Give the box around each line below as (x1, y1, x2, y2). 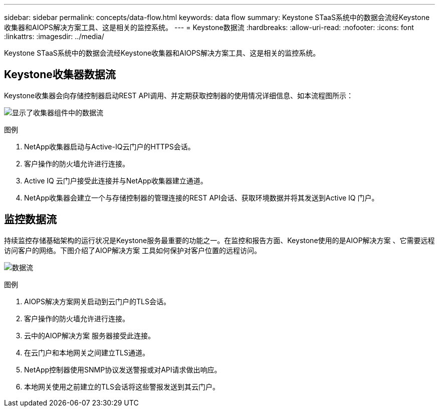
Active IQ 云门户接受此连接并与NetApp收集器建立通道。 (24, 176, 207, 185)
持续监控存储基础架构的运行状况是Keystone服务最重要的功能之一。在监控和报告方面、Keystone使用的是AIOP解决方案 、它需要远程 (4, 236, 435, 245)
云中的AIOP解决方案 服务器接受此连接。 (24, 331, 155, 340)
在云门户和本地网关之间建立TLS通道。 (24, 348, 149, 357)
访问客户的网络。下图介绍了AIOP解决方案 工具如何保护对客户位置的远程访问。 (4, 246, 262, 255)
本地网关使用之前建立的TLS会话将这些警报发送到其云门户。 (24, 382, 220, 391)
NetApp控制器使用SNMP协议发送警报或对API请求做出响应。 (24, 365, 222, 374)
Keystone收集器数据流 (4, 68, 116, 81)
